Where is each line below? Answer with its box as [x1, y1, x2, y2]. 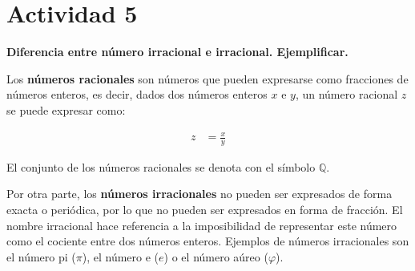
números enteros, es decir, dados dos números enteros [6, 86, 268, 103]
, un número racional [295, 86, 398, 103]
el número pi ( [6, 248, 76, 265]
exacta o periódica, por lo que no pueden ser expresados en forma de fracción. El [6, 201, 403, 218]
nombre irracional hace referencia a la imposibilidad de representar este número [6, 216, 397, 233]
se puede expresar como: [6, 101, 126, 118]
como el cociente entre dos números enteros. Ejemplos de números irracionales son [6, 233, 409, 249]
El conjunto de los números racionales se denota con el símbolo [6, 158, 316, 175]
